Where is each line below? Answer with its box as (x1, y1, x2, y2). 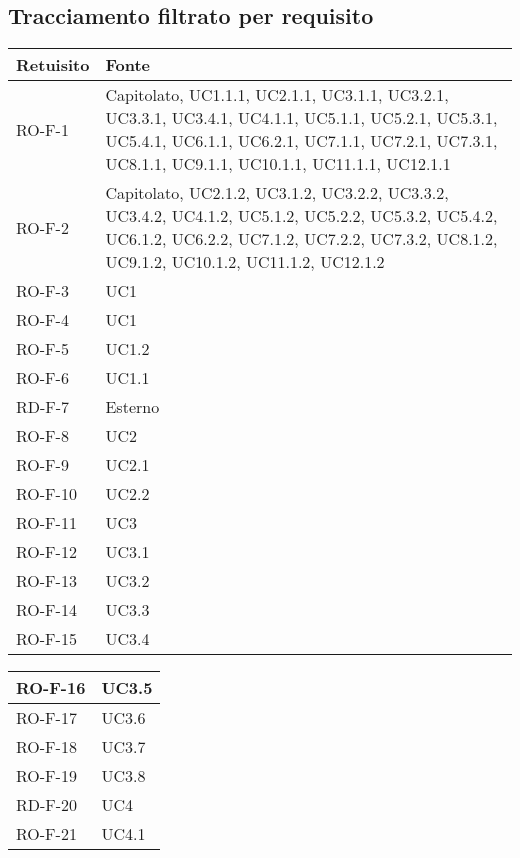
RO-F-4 (16, 308, 69, 332)
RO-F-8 (16, 424, 69, 448)
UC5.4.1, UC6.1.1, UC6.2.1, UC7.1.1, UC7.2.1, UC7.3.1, (105, 129, 498, 153)
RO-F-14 (16, 598, 77, 622)
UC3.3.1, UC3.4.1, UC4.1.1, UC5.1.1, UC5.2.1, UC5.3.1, (105, 106, 498, 130)
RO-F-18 (16, 735, 77, 759)
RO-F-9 (16, 453, 69, 477)
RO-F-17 (16, 706, 77, 730)
